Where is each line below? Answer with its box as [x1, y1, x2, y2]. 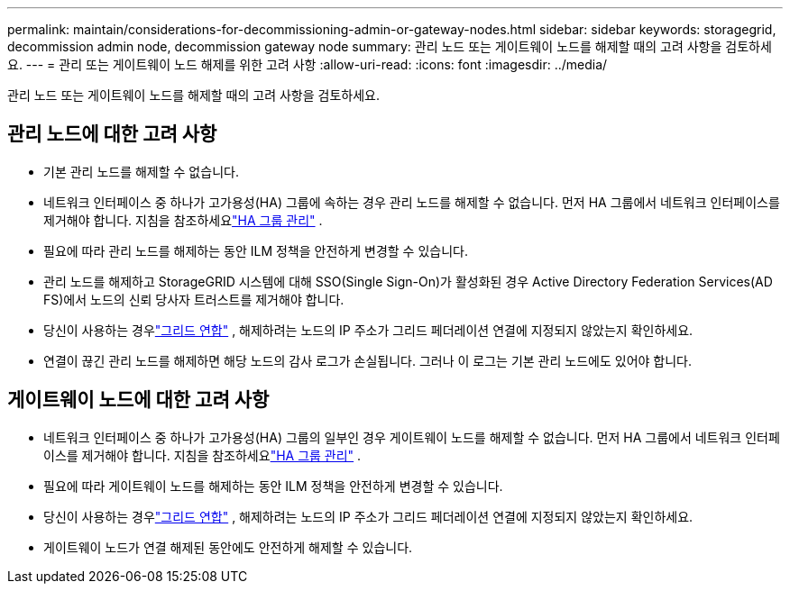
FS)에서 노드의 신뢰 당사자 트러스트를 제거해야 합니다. [43, 291, 344, 307]
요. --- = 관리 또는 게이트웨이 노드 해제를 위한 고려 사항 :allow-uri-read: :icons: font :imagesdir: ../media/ [7, 57, 608, 72]
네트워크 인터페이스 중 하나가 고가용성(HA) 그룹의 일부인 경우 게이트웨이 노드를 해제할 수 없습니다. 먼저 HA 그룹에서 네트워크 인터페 [43, 429, 780, 445]
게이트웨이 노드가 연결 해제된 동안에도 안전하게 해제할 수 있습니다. [43, 539, 413, 555]
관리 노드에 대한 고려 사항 [7, 123, 217, 146]
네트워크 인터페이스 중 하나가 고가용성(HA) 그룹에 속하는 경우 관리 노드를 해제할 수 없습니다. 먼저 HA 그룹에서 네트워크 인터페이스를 [43, 194, 780, 210]
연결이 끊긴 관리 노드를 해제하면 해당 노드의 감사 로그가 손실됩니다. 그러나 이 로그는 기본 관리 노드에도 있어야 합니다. [43, 352, 693, 368]
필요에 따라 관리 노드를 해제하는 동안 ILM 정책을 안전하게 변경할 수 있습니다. [43, 242, 468, 259]
